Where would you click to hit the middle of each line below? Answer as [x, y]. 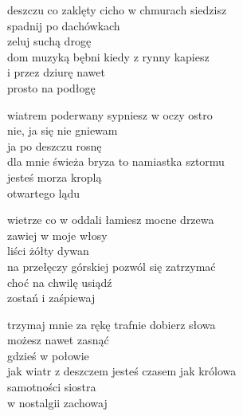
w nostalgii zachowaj [57, 402]
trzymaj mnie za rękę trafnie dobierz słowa [112, 324]
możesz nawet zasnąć [58, 340]
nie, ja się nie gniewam [63, 130]
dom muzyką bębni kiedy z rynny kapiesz [108, 56]
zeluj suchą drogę [49, 41]
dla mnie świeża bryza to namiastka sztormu [116, 161]
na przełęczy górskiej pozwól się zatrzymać [112, 266]
